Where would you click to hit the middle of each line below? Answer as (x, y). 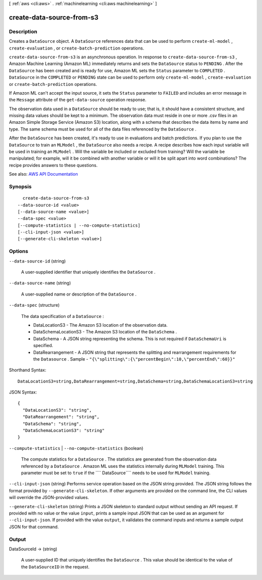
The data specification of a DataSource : (63, 316)
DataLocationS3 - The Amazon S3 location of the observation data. (100, 325)
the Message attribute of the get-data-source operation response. (78, 100)
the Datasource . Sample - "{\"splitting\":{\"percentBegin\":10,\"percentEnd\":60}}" (134, 359)
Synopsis (20, 186)
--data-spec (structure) (34, 305)
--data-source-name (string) (40, 283)
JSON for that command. (34, 527)
